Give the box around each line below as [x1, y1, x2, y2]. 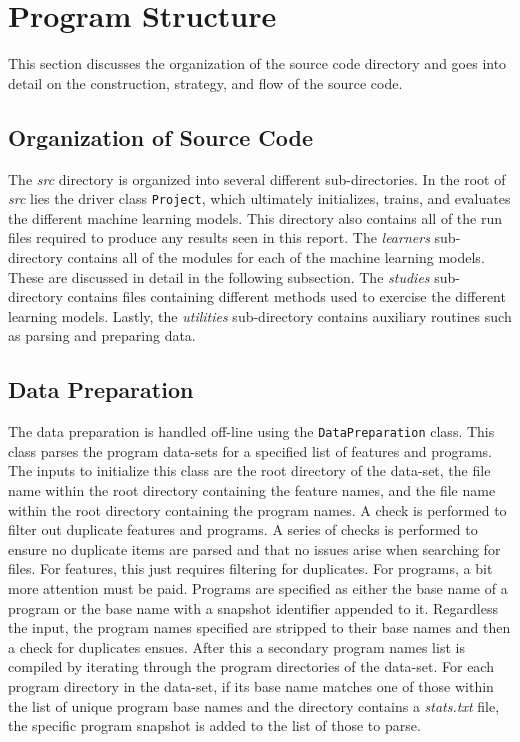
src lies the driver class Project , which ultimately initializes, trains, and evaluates [8, 188, 511, 209]
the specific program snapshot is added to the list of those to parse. [8, 715, 421, 736]
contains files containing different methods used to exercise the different [67, 286, 506, 307]
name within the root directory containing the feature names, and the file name [8, 479, 496, 500]
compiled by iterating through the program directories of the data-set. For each [8, 656, 494, 677]
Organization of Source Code [8, 121, 314, 152]
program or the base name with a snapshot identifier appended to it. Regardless [8, 597, 498, 618]
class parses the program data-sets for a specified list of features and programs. [8, 440, 493, 461]
